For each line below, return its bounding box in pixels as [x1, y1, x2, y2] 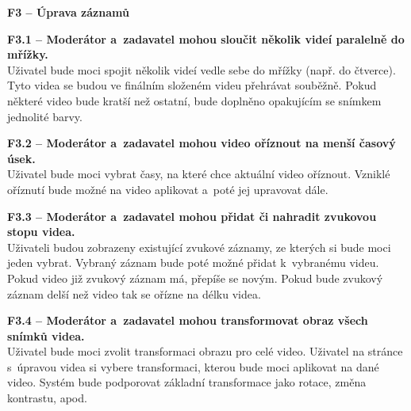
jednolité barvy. [7, 108, 83, 124]
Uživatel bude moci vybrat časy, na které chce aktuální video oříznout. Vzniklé [7, 166, 390, 182]
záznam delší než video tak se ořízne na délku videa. [7, 285, 261, 302]
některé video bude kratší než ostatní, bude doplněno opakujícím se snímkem [7, 92, 382, 108]
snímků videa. [7, 327, 85, 344]
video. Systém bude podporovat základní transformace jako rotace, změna [7, 374, 367, 390]
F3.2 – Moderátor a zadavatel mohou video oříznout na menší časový [7, 135, 396, 151]
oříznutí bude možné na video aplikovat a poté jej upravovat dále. [7, 181, 328, 197]
